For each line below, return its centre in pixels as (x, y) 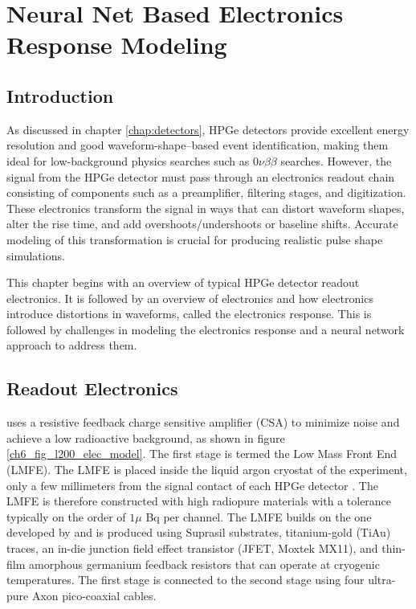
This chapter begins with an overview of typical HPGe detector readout (183, 282)
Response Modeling (117, 45)
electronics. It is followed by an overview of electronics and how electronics (190, 298)
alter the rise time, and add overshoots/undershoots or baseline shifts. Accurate (202, 224)
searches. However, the (336, 160)
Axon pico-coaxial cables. (94, 595)
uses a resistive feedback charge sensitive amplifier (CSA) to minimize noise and (203, 422)
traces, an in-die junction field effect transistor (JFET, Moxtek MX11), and (192, 548)
